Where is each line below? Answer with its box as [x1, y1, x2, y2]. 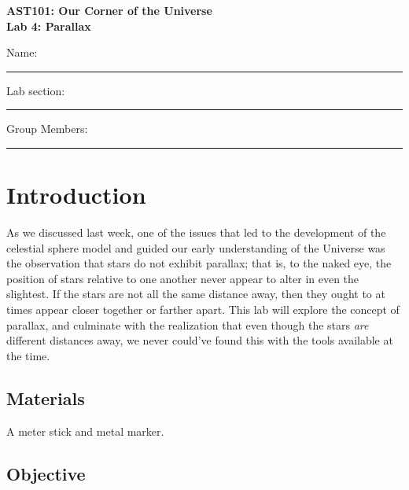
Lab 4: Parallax [6, 17, 91, 34]
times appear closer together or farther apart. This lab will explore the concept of [6, 301, 400, 318]
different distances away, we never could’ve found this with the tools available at [6, 332, 393, 348]
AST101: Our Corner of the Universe [6, 2, 212, 18]
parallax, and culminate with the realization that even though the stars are [6, 316, 369, 333]
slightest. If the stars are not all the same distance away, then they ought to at [6, 286, 385, 302]
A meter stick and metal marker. [6, 422, 164, 439]
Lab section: [6, 82, 65, 98]
